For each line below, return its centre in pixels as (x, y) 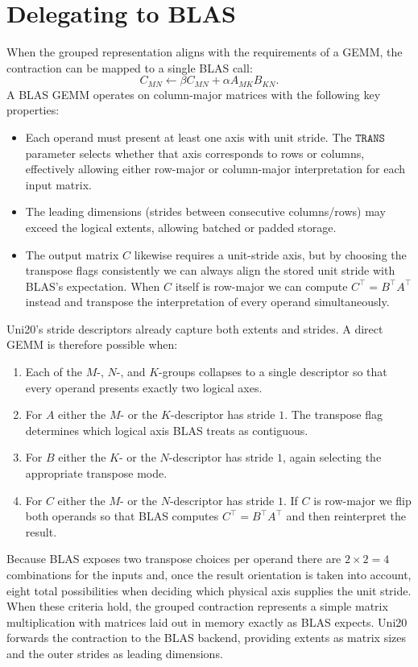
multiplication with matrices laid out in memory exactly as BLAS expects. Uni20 (207, 621)
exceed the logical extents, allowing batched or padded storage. (181, 227)
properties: (33, 110)
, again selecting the (332, 457)
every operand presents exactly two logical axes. (144, 387)
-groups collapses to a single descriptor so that (273, 372)
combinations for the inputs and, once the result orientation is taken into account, (209, 575)
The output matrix (72, 254)
